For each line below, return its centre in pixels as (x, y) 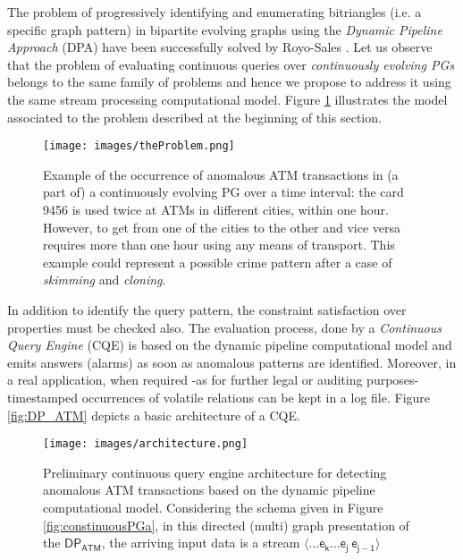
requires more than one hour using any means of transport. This (219, 245)
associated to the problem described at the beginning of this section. (194, 117)
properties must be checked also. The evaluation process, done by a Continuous (224, 327)
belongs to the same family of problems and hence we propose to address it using (229, 82)
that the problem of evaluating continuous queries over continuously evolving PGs (231, 64)
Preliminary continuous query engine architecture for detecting (215, 472)
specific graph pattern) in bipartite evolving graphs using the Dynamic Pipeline (225, 29)
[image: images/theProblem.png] (139, 146)
